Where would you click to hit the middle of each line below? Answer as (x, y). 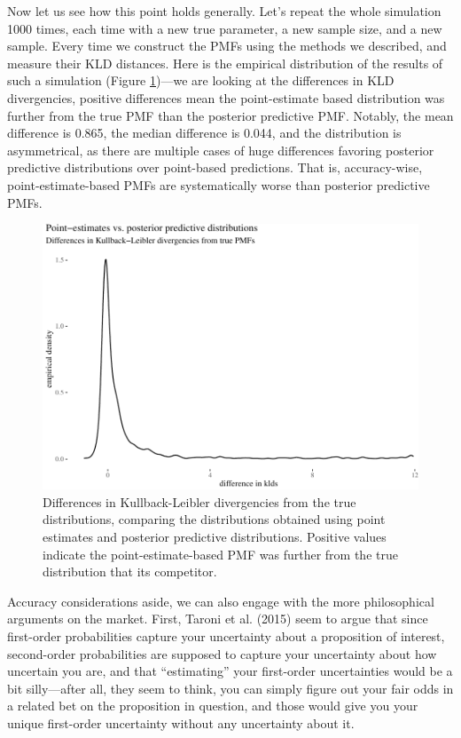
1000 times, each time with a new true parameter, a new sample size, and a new (225, 28)
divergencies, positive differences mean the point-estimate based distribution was (226, 97)
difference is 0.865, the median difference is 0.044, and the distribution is (204, 133)
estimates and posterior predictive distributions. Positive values (215, 537)
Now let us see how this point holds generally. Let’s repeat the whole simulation (224, 11)
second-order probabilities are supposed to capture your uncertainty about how (222, 653)
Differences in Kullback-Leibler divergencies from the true (199, 501)
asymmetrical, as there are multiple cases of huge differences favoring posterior (221, 150)
